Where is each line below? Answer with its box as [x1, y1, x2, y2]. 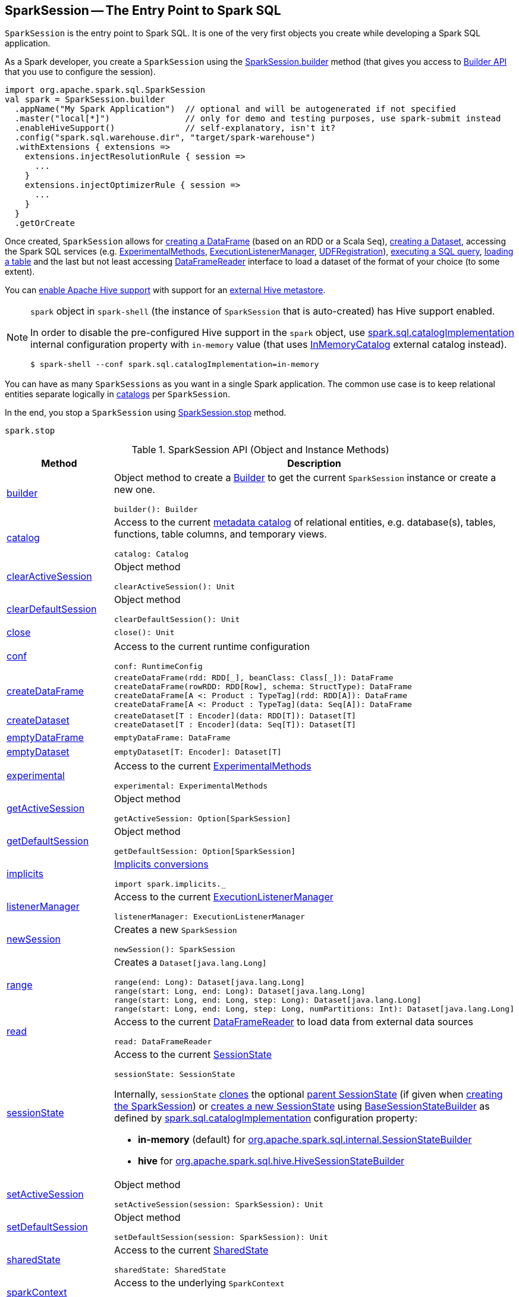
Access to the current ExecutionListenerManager [114, 891, 334, 903]
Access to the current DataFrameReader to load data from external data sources [114, 1016, 473, 1028]
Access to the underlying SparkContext [114, 1277, 285, 1289]
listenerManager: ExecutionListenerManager [114, 912, 305, 922]
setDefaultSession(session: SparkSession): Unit [114, 1233, 328, 1242]
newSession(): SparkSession [114, 945, 235, 954]
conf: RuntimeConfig [114, 662, 203, 671]
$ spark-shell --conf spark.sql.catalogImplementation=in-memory [30, 360, 319, 369]
